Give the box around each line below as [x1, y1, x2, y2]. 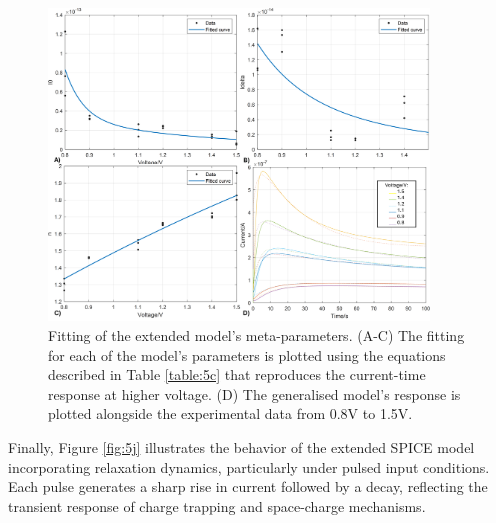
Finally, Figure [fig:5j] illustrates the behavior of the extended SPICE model [8, 436, 475, 457]
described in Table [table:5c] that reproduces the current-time [48, 364, 426, 385]
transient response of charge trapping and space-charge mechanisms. [8, 495, 426, 516]
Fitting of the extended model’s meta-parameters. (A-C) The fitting [48, 324, 465, 345]
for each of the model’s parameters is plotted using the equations [48, 344, 446, 365]
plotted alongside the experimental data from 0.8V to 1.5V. [48, 403, 413, 424]
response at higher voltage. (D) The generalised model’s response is [48, 383, 461, 404]
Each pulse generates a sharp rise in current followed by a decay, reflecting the [8, 476, 488, 497]
